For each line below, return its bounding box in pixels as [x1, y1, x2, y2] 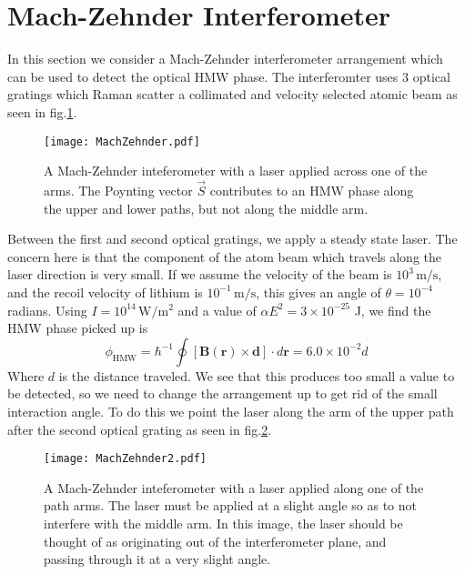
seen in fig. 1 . [7, 102, 77, 121]
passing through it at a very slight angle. [44, 549, 271, 569]
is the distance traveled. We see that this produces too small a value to [58, 366, 455, 385]
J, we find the [354, 300, 431, 319]
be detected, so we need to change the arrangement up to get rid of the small [7, 384, 438, 403]
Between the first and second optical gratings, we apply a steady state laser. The [7, 229, 458, 248]
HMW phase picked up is [7, 318, 148, 337]
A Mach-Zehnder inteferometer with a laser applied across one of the [44, 161, 428, 180]
